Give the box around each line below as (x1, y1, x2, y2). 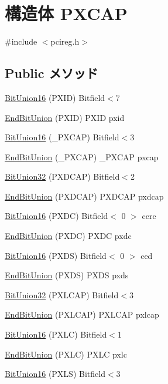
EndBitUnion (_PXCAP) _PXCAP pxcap (5, 150, 159, 163)
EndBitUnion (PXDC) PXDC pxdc (5, 230, 132, 242)
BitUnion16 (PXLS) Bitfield (5, 368, 105, 380)
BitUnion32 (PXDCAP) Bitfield (5, 170, 120, 183)
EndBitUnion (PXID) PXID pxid (5, 111, 125, 123)
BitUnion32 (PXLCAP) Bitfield (5, 288, 119, 301)
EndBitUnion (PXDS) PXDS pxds (5, 269, 129, 281)
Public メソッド (5, 64, 98, 82)
